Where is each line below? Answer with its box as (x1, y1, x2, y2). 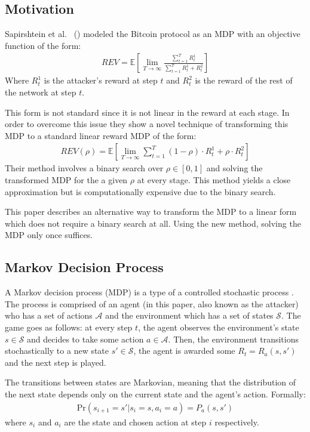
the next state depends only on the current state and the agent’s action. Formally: (5, 387, 306, 400)
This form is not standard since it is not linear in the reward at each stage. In (5, 106, 290, 118)
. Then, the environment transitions (168, 332, 299, 345)
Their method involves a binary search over (5, 162, 164, 174)
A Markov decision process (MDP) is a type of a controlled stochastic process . (5, 286, 294, 298)
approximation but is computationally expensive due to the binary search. (5, 185, 276, 198)
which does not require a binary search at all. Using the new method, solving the (5, 217, 301, 229)
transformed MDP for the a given (5, 174, 128, 186)
